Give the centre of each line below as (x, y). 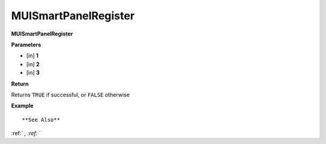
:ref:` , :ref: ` (26, 133)
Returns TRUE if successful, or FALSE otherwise (70, 95)
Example (22, 106)
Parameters (26, 45)
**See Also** (41, 120)
